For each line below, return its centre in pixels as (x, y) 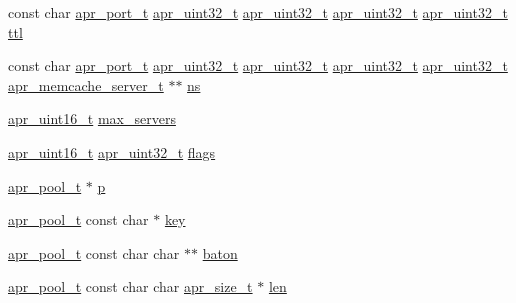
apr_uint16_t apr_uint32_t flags (112, 151)
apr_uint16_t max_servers (92, 118)
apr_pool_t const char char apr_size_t (130, 286)
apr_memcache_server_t (86, 84)
